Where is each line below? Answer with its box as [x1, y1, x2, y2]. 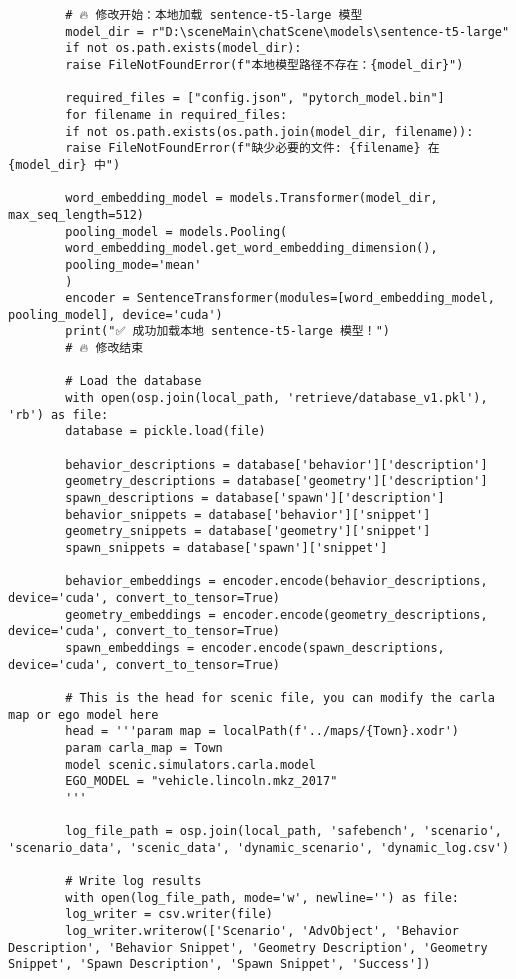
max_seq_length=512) [8, 207, 145, 222]
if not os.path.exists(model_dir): [65, 41, 302, 56]
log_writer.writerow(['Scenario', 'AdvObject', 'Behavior [65, 924, 460, 939]
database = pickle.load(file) [65, 424, 266, 439]
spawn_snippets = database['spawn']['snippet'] [65, 541, 388, 555]
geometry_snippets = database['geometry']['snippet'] [65, 524, 431, 539]
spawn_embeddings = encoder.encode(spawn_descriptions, [65, 640, 445, 655]
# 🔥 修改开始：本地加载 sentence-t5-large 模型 [65, 8, 363, 22]
